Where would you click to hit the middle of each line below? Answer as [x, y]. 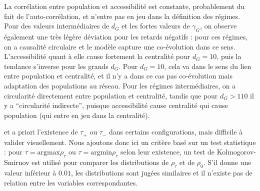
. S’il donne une [227, 162]
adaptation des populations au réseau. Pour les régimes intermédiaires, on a [120, 85]
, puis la [229, 56]
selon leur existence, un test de [168, 152]
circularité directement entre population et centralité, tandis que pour [111, 95]
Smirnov [17, 162]
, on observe [218, 26]
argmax [48, 153]
